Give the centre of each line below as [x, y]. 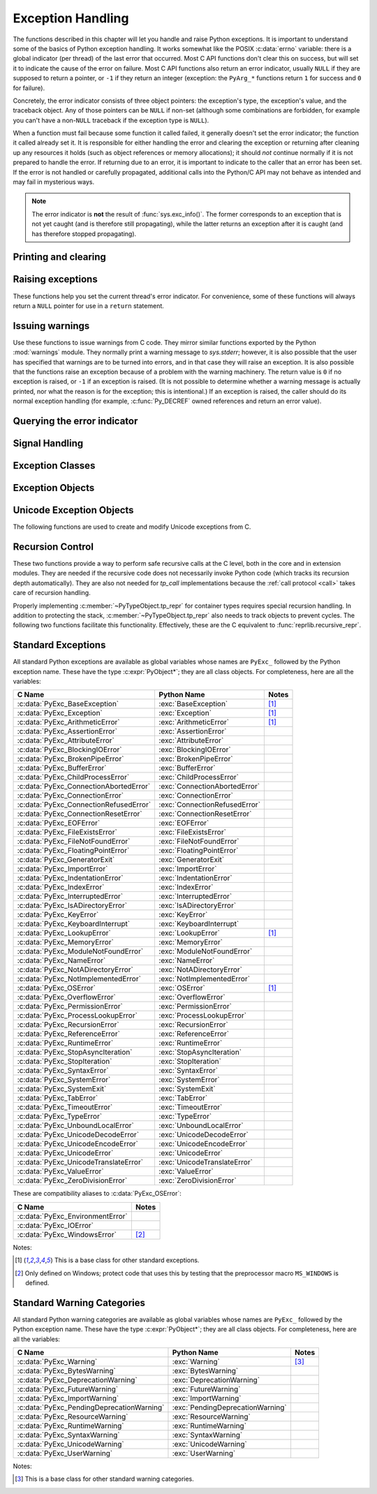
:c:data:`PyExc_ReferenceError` [68, 1034]
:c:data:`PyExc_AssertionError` [67, 731]
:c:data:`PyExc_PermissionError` [70, 1006]
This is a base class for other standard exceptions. [127, 1260]
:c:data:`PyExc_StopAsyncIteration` [75, 1053]
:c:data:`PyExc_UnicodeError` [65, 1153]
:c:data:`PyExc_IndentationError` [70, 878]
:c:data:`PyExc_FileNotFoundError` [74, 842]
